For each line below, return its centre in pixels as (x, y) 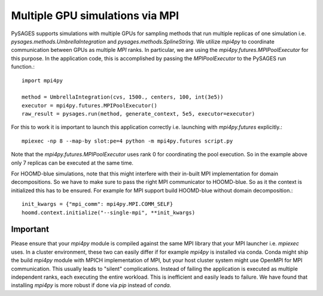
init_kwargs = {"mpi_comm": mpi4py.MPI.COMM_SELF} (97, 204)
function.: (23, 67)
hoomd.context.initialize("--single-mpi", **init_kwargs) (109, 212)
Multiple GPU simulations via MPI (95, 16)
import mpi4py (42, 80)
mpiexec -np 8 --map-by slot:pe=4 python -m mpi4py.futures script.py (127, 141)
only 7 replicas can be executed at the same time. (72, 163)
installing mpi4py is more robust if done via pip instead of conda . (91, 285)
